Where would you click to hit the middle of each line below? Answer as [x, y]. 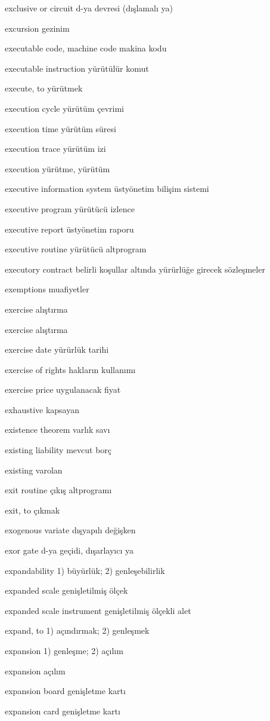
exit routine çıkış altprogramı [58, 490]
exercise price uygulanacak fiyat [63, 389]
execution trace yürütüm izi [55, 149]
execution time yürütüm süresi [60, 128]
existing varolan [34, 470]
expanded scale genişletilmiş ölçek [66, 590]
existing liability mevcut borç [58, 450]
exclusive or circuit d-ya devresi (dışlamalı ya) [89, 8]
